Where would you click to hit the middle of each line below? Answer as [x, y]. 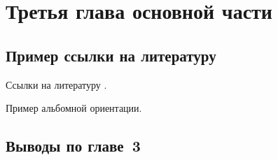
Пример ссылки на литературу [111, 55]
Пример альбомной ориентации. [74, 108]
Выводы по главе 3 [73, 146]
